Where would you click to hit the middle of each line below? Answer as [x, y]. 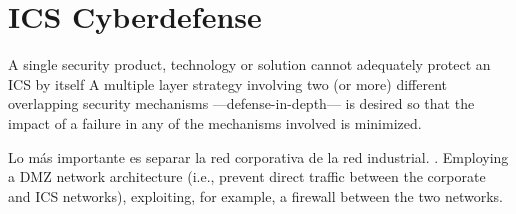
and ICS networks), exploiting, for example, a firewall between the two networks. [255, 195]
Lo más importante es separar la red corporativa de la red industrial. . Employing [258, 156]
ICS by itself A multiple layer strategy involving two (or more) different [227, 83]
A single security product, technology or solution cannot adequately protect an [249, 64]
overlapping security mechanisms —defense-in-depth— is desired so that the [241, 103]
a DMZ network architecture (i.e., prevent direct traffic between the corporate [247, 176]
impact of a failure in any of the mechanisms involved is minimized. [215, 122]
